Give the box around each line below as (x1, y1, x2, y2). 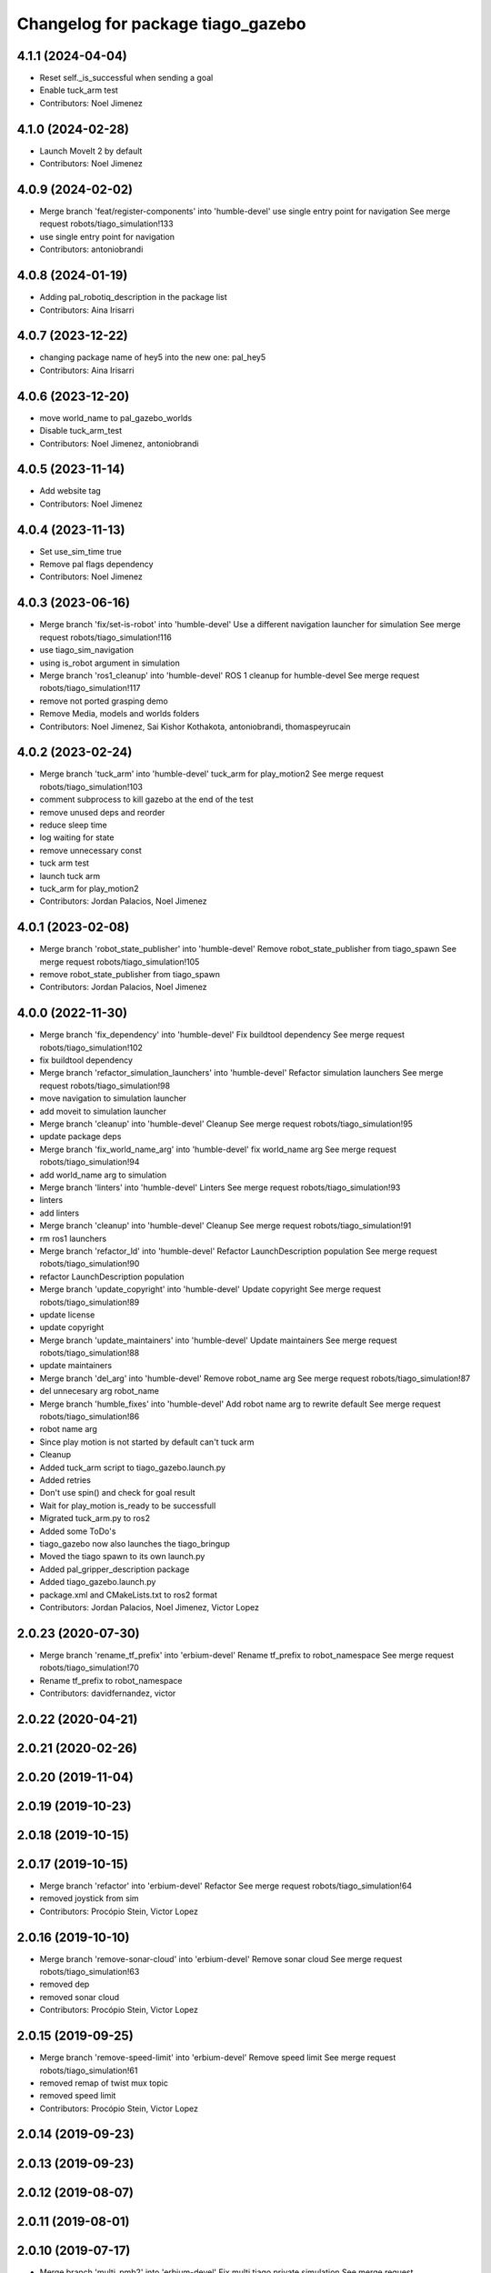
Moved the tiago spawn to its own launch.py (39, 1551, 205, 1562)
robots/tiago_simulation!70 (39, 1662, 140, 1673)
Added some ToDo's (39, 1526, 116, 1537)
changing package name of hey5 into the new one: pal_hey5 (39, 352, 266, 363)
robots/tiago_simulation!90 (39, 1258, 140, 1269)
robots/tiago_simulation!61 (39, 2065, 138, 2076)
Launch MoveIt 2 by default (39, 145, 143, 156)
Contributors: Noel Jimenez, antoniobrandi (39, 437, 199, 449)
